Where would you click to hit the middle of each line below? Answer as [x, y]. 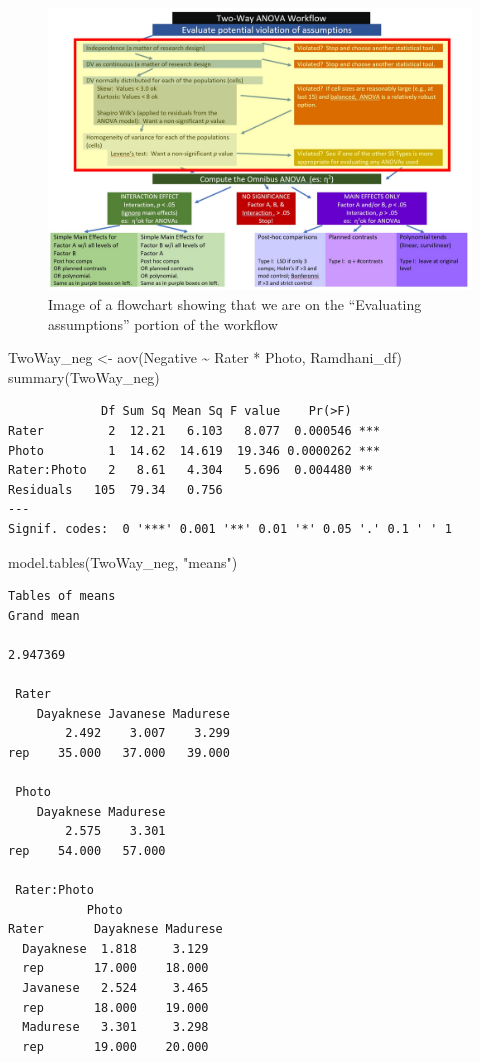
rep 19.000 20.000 [115, 1046]
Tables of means [62, 596]
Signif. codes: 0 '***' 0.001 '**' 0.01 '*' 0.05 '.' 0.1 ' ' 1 [230, 528]
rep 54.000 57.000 [87, 850]
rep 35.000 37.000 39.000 [119, 752]
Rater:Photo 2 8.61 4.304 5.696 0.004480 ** [191, 470]
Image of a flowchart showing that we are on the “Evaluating [235, 303]
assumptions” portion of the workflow [163, 323]
